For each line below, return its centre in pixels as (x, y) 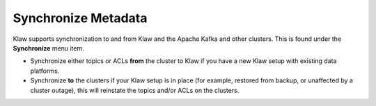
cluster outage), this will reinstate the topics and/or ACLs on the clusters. (135, 90)
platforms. (45, 71)
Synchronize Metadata (80, 18)
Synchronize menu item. (48, 48)
